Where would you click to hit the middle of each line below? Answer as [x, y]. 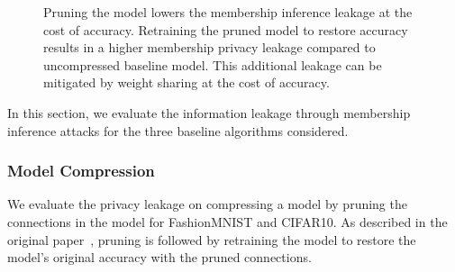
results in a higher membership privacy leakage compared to [209, 47]
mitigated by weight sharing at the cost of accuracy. [187, 82]
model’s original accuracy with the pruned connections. [159, 257]
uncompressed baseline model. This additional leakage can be [213, 64]
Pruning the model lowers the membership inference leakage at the [228, 12]
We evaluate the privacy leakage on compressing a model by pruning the [207, 204]
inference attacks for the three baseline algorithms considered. [178, 130]
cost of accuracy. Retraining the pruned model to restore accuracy [226, 29]
